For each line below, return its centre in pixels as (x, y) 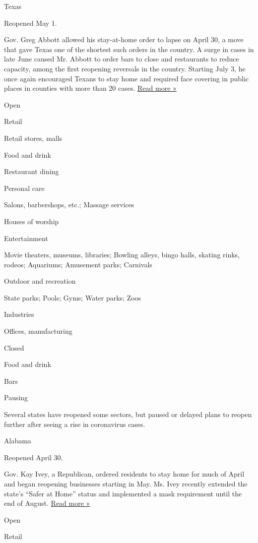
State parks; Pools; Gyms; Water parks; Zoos (73, 297)
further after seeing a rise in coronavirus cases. (75, 424)
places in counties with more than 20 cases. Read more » (90, 88)
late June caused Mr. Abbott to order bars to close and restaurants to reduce (122, 59)
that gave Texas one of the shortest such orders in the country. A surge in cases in (129, 49)
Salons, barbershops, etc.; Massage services (69, 205)
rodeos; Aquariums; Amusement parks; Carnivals (78, 264)
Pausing (16, 397)
